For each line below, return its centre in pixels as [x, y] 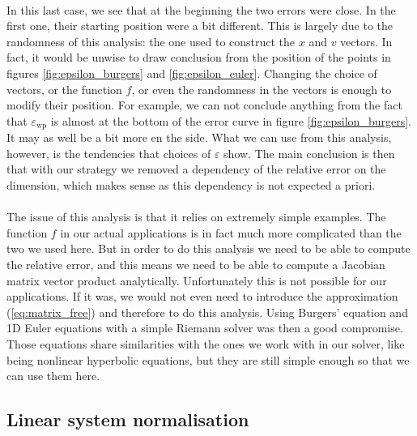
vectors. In [366, 41]
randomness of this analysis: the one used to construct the [151, 41]
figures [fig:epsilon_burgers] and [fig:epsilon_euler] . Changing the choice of [192, 73]
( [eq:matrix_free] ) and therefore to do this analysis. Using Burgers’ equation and [207, 312]
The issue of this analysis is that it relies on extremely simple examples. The [196, 217]
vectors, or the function [64, 89]
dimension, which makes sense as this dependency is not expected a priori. [191, 184]
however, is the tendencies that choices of [109, 153]
